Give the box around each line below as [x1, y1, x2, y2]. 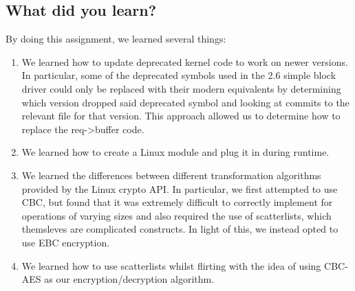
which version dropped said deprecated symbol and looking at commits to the [21, 95, 349, 109]
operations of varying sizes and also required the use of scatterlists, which [21, 208, 332, 222]
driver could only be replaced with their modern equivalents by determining [21, 81, 341, 95]
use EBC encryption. [21, 235, 110, 249]
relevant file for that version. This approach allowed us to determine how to [21, 108, 341, 123]
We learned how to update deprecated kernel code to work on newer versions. [21, 54, 348, 69]
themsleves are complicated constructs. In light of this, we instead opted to [21, 222, 338, 236]
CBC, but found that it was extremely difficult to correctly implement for [21, 195, 333, 209]
